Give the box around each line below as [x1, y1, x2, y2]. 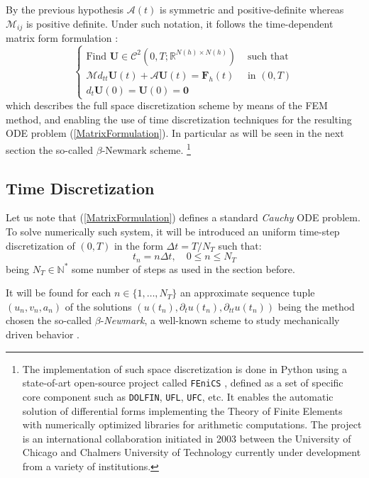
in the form [114, 238, 163, 252]
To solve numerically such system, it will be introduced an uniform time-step [6, 224, 340, 239]
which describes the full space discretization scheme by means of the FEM [6, 98, 328, 113]
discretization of [6, 238, 75, 252]
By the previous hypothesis [6, 2, 124, 16]
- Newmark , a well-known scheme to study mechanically [100, 313, 340, 328]
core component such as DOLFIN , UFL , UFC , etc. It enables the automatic [22, 389, 334, 404]
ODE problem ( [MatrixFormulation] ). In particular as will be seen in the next [6, 126, 344, 140]
